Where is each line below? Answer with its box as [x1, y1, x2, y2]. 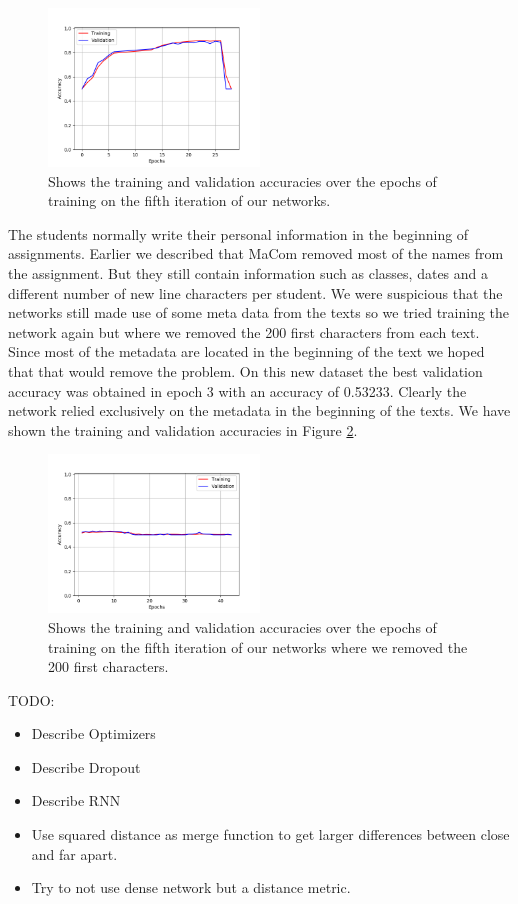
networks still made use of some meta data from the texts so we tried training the [8, 302, 510, 323]
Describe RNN [31, 790, 121, 811]
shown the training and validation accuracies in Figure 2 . [8, 419, 358, 440]
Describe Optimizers [31, 723, 156, 744]
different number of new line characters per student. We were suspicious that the [8, 282, 503, 303]
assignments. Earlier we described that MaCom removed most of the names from [8, 243, 504, 264]
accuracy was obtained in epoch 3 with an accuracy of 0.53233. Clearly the [8, 380, 467, 401]
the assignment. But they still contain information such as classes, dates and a [8, 262, 489, 283]
